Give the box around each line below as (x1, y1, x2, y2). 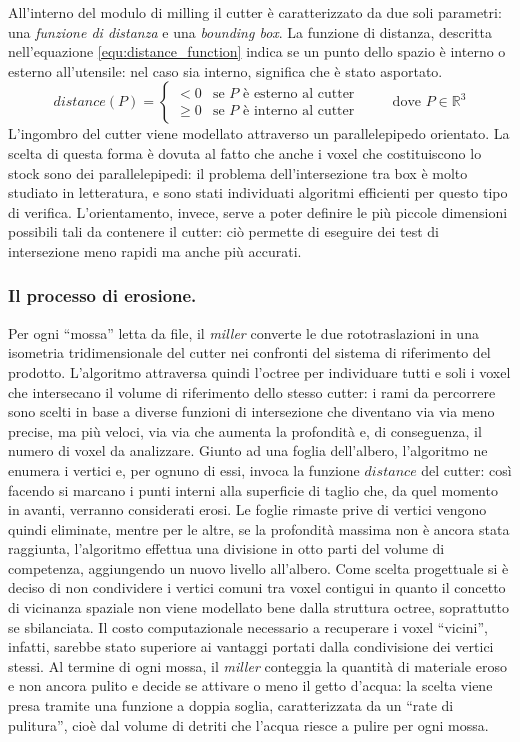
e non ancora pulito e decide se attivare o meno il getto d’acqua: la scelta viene (8, 675, 493, 696)
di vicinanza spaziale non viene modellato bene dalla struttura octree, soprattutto (8, 597, 509, 618)
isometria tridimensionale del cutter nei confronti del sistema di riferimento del (8, 342, 491, 363)
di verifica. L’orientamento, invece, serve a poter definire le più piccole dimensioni (8, 201, 508, 222)
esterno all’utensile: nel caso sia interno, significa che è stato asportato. (8, 60, 443, 81)
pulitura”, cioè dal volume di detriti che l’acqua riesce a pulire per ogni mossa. (8, 714, 489, 735)
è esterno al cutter (243, 87, 355, 102)
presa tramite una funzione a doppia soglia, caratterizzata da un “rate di (8, 695, 454, 716)
